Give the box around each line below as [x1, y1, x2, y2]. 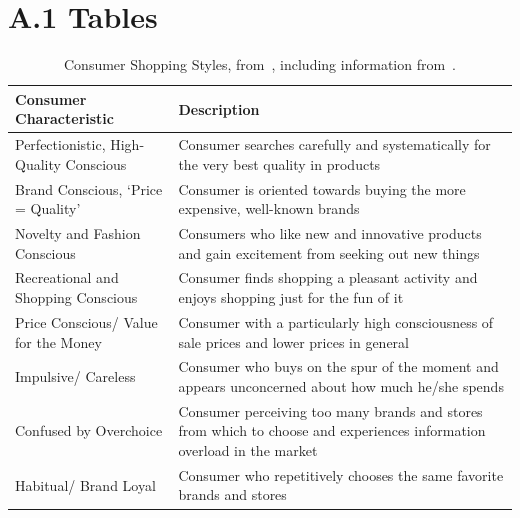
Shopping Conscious [15, 287, 138, 308]
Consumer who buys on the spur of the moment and [178, 356, 499, 377]
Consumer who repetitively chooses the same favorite [178, 464, 504, 485]
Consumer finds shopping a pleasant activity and [178, 267, 478, 288]
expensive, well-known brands [178, 198, 360, 219]
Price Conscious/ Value [15, 311, 158, 332]
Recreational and [15, 267, 119, 288]
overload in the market [178, 439, 318, 460]
